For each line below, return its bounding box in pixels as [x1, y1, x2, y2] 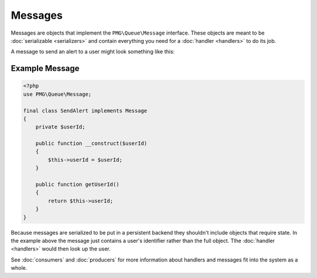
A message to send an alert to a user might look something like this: [11, 48, 175, 55]
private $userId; [35, 124, 86, 130]
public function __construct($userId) [35, 140, 147, 147]
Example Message [11, 63, 80, 73]
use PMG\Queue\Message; [23, 91, 92, 97]
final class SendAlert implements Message [23, 107, 147, 114]
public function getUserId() [35, 181, 120, 188]
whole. [11, 265, 28, 272]
